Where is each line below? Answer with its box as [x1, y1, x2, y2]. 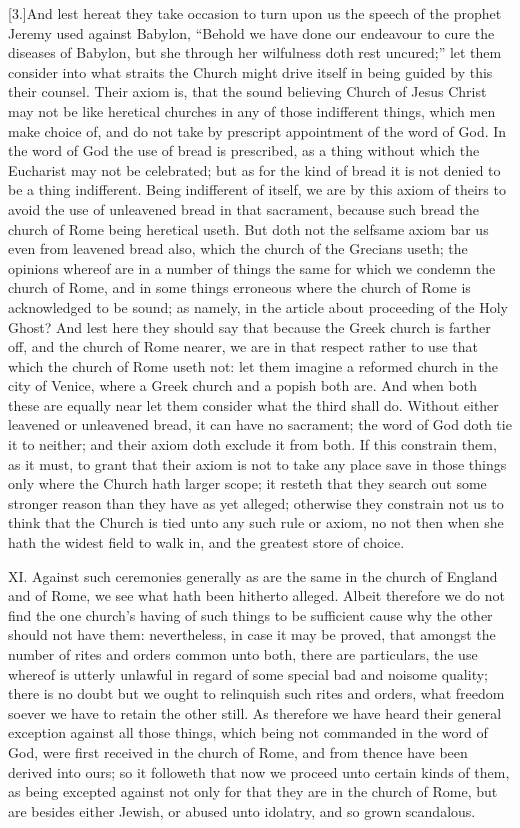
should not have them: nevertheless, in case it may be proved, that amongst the [8, 624, 496, 645]
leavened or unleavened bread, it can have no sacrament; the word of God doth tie [8, 414, 512, 435]
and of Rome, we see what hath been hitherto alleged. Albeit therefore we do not [8, 585, 505, 606]
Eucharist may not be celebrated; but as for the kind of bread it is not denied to [8, 159, 501, 180]
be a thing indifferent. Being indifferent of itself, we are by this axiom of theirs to [8, 179, 506, 200]
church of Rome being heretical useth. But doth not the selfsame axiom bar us [8, 218, 489, 239]
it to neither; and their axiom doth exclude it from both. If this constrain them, [8, 434, 497, 455]
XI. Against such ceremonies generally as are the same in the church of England [8, 565, 498, 586]
